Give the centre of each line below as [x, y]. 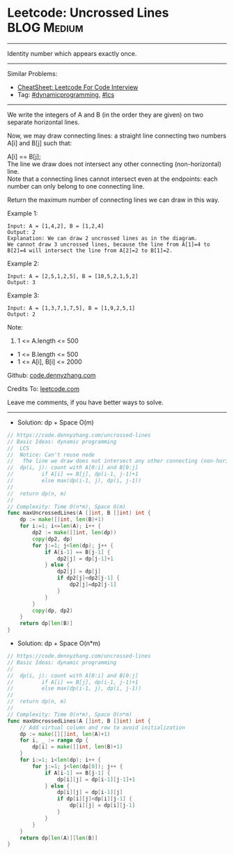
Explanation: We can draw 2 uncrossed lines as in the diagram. [102, 238]
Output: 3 [22, 282]
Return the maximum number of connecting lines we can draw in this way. [114, 200]
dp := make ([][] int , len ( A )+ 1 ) [65, 734]
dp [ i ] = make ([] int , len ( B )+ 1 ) [78, 747]
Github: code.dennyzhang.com [52, 375]
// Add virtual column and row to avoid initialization [103, 728]
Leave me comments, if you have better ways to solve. [85, 402]
